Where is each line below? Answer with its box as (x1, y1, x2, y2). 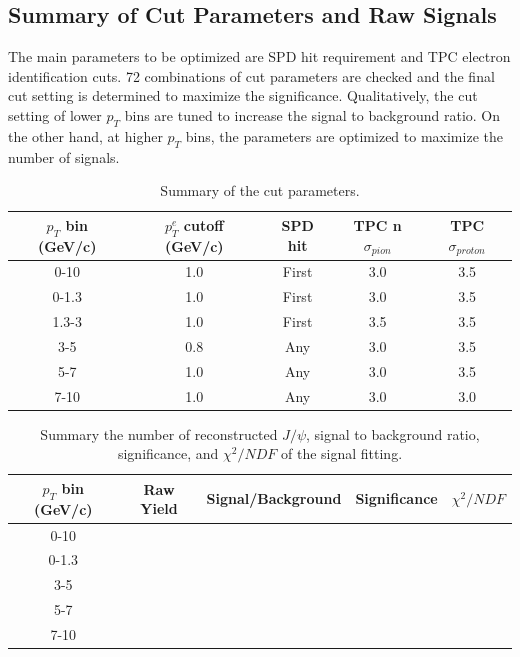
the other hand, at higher (8, 125, 163, 146)
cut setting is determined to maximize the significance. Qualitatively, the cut (8, 85, 478, 106)
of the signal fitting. (281, 443, 403, 464)
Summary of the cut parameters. (160, 180, 360, 201)
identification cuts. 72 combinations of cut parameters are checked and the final (8, 65, 495, 86)
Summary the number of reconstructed (40, 423, 278, 444)
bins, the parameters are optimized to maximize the (185, 125, 503, 146)
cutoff (183, 214, 224, 235)
